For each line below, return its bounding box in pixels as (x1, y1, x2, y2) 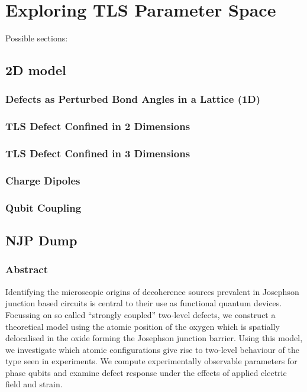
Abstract (5, 262, 48, 277)
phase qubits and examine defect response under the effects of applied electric (5, 366, 287, 378)
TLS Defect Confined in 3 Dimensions (5, 146, 190, 161)
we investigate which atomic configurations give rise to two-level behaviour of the (5, 343, 299, 355)
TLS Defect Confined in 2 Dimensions (5, 119, 190, 134)
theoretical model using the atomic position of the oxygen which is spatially (5, 320, 280, 332)
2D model (5, 61, 66, 79)
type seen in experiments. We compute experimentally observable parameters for (5, 355, 298, 367)
